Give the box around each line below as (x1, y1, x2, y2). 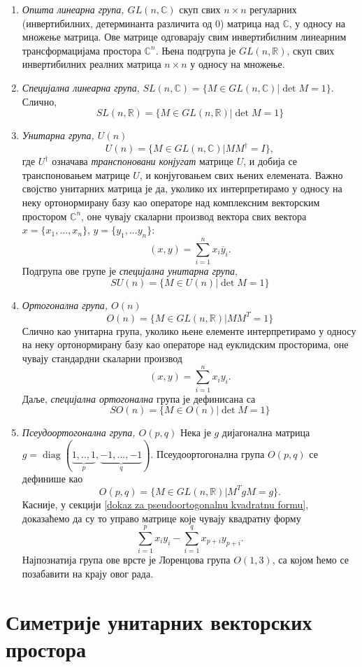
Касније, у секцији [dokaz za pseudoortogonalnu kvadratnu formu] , (22, 496, 309, 511)
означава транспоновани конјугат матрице (52, 154, 234, 168)
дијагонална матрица (222, 425, 310, 440)
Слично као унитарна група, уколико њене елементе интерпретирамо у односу (22, 323, 356, 338)
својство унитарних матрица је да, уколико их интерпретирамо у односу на (22, 181, 342, 196)
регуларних (249, 2, 297, 16)
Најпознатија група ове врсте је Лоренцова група (22, 552, 231, 567)
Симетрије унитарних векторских (6, 607, 312, 636)
